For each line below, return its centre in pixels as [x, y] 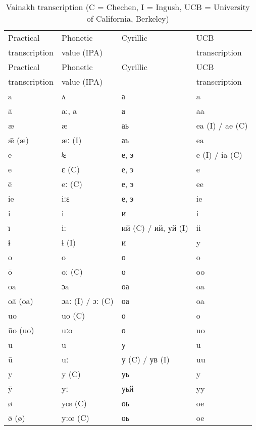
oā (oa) [21, 301]
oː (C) [72, 271]
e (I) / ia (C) [219, 155]
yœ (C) [74, 403]
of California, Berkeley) [128, 18]
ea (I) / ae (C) [222, 125]
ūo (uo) [21, 330]
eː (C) [72, 184]
